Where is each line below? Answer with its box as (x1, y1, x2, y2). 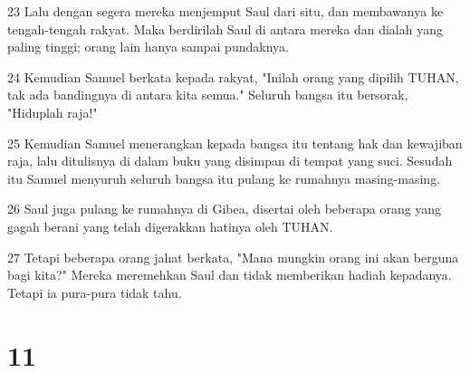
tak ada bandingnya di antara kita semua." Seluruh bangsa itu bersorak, (7, 85, 408, 104)
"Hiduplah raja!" (7, 102, 98, 121)
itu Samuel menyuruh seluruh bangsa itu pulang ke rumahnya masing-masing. (7, 168, 441, 187)
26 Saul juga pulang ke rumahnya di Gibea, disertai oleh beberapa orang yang (7, 199, 442, 218)
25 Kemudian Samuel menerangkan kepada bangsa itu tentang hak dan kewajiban (7, 133, 463, 152)
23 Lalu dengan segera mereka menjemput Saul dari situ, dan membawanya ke (7, 2, 444, 20)
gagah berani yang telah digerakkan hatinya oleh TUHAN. (7, 216, 333, 235)
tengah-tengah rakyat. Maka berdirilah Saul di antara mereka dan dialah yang (7, 19, 443, 38)
